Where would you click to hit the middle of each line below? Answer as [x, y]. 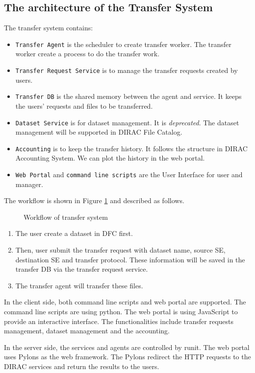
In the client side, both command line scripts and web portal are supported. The [125, 302]
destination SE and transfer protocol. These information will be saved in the [130, 259]
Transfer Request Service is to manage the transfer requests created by [127, 70]
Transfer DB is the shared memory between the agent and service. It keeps [128, 96]
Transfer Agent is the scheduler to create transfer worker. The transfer [123, 44]
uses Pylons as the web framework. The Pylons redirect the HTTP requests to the [127, 357]
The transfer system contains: [49, 28]
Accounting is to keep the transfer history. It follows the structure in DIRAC [131, 148]
